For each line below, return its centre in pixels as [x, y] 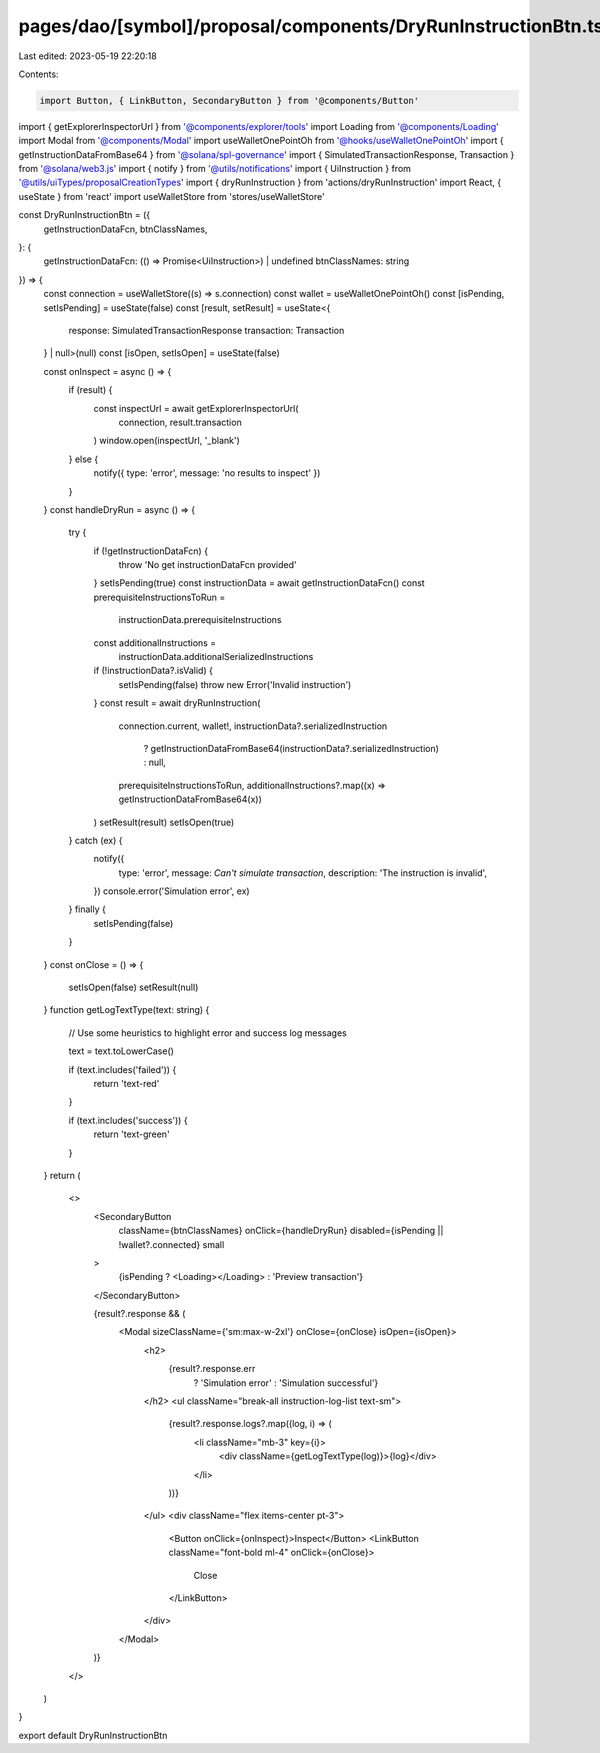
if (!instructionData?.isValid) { [153, 671]
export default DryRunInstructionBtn [93, 1735]
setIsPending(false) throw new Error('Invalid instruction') [235, 684]
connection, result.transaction [180, 422]
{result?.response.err [212, 1369]
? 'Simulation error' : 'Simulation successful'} [286, 1382]
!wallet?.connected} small [171, 1244]
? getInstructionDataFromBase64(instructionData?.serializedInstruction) [291, 748]
